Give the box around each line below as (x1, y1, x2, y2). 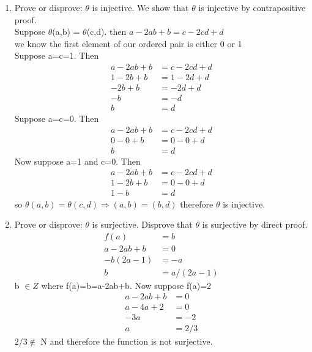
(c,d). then (86, 25, 127, 38)
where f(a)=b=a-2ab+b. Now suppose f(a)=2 (41, 279, 212, 291)
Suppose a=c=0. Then (14, 112, 99, 125)
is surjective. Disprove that (92, 218, 193, 231)
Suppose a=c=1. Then (14, 49, 99, 62)
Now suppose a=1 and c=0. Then (14, 154, 141, 167)
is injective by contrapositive (198, 1, 306, 13)
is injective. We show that (92, 1, 189, 13)
